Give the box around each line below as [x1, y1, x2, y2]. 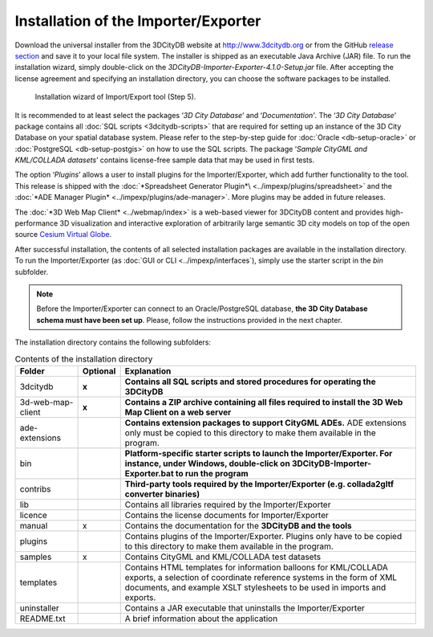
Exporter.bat [124, 468, 174, 479]
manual [19, 520, 48, 531]
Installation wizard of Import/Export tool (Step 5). [34, 92, 196, 102]
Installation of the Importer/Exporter [14, 12, 261, 30]
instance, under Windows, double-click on [124, 458, 290, 469]
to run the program [175, 468, 249, 479]
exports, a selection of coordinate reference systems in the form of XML [124, 571, 397, 582]
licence [19, 509, 47, 521]
